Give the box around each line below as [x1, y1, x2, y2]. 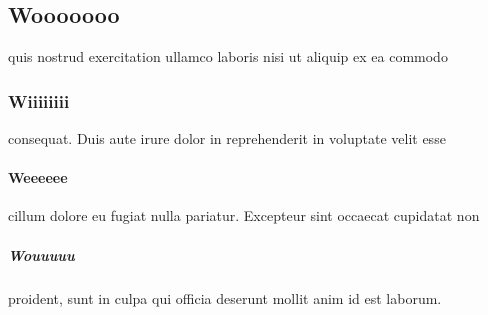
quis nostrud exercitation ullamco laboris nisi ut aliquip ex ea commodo [8, 46, 448, 67]
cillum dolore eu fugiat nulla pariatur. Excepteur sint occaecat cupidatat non [8, 205, 480, 226]
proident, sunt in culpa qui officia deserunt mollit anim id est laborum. [8, 287, 442, 308]
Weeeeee [8, 167, 68, 188]
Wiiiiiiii [8, 88, 70, 113]
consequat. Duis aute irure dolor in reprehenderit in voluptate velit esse [8, 128, 446, 149]
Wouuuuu [8, 244, 75, 265]
